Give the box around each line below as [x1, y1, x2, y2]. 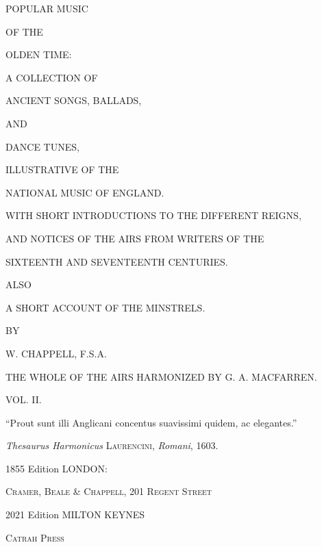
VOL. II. [5, 392, 42, 407]
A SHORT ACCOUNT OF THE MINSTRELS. [5, 300, 206, 314]
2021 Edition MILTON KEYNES [5, 507, 145, 522]
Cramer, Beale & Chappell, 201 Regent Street [5, 484, 212, 498]
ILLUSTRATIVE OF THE [5, 162, 119, 177]
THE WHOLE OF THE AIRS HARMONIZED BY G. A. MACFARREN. [5, 369, 317, 383]
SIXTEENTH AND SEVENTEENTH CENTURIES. [5, 254, 228, 268]
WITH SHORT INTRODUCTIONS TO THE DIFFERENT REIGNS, [5, 208, 301, 222]
